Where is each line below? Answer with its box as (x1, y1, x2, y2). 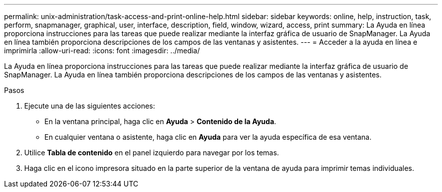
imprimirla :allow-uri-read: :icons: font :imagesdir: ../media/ (4, 46, 200, 55)
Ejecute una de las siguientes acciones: (24, 102, 155, 110)
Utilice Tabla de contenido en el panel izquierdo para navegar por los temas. (24, 148, 279, 157)
